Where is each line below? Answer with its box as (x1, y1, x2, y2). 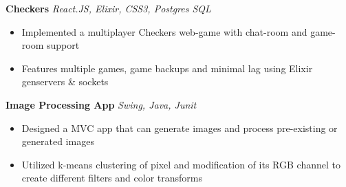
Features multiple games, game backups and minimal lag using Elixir (21, 60, 313, 75)
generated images (21, 134, 94, 148)
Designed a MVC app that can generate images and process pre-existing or (21, 120, 338, 135)
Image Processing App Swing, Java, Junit (6, 97, 197, 111)
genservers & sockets (21, 74, 109, 89)
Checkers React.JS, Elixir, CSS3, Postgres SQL (6, 1, 211, 15)
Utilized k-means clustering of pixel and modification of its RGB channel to (21, 157, 340, 171)
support (47, 38, 80, 52)
